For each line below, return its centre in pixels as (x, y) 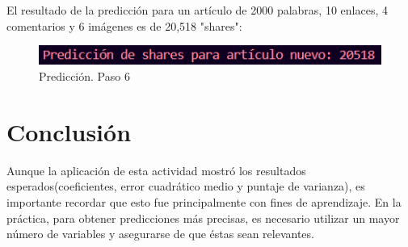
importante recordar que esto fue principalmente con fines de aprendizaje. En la (204, 201)
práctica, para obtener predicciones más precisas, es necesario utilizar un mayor (203, 218)
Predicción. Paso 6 (84, 76)
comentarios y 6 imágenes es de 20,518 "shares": (124, 25)
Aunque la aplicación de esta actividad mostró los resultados (156, 170)
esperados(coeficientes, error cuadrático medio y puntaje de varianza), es (186, 186)
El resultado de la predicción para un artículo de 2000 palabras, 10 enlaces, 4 (197, 10)
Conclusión (69, 131)
